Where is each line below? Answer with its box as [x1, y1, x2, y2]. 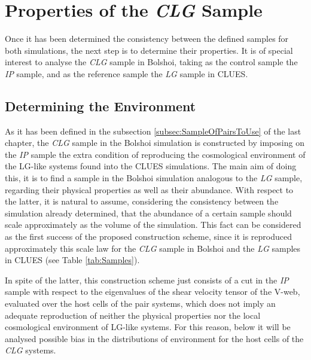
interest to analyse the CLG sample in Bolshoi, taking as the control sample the [5, 56, 298, 68]
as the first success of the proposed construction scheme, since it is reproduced [5, 230, 292, 243]
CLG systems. [5, 344, 56, 356]
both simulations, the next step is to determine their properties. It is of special [5, 44, 293, 56]
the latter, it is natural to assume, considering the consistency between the [5, 195, 279, 208]
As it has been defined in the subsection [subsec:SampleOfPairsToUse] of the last [5, 124, 301, 137]
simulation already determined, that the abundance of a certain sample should [5, 206, 292, 219]
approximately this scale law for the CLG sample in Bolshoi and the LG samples [5, 242, 301, 254]
